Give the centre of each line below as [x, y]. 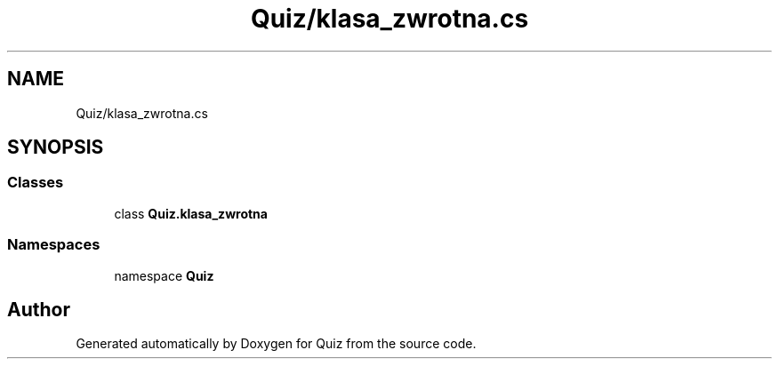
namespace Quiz [164, 275]
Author [39, 309]
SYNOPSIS [56, 147]
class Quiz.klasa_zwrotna [191, 213]
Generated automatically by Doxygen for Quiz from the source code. [276, 344]
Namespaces [54, 245]
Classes [36, 183]
